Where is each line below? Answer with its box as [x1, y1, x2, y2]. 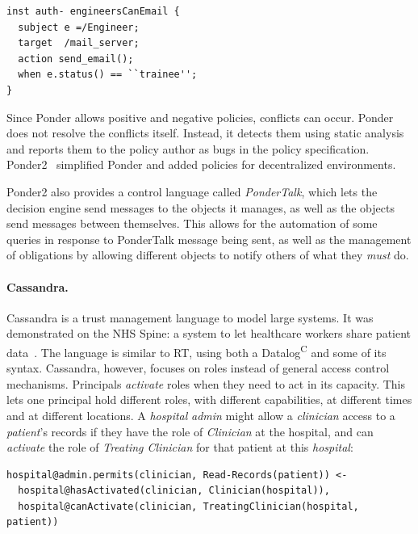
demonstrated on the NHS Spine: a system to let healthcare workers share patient [6, 325, 412, 342]
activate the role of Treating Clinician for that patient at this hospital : [6, 439, 353, 456]
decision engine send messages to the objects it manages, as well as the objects [6, 199, 395, 216]
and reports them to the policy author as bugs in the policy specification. [6, 140, 370, 157]
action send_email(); [18, 53, 134, 65]
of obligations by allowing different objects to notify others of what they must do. [6, 246, 409, 263]
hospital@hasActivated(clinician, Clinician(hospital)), [18, 485, 330, 497]
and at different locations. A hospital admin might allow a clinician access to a [6, 406, 395, 423]
